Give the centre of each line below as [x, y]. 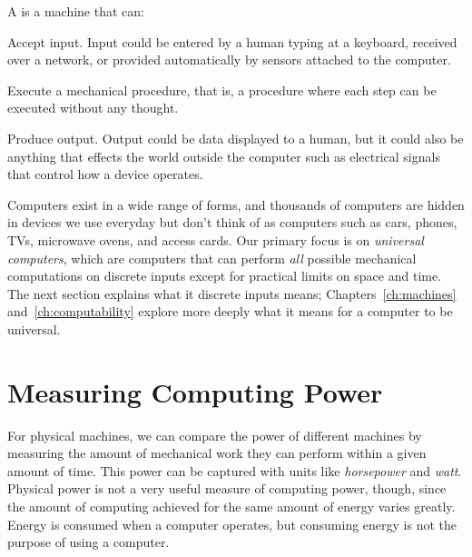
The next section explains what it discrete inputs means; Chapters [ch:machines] [232, 293]
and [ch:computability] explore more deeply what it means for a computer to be [230, 311]
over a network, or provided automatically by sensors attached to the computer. [229, 60]
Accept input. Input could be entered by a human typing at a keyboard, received [232, 41]
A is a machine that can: [76, 11]
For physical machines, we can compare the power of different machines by [215, 435]
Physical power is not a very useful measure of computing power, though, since [227, 488]
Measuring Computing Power [195, 391]
